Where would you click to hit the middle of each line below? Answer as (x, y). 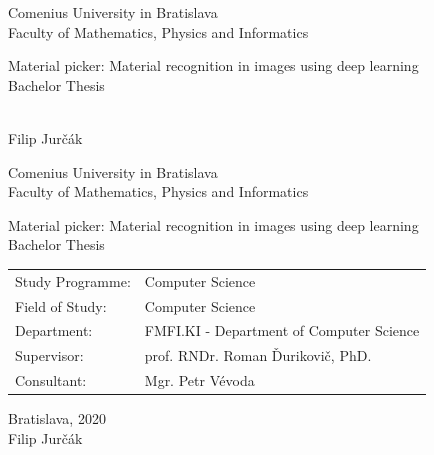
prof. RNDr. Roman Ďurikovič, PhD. (258, 355)
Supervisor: (49, 355)
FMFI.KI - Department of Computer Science (282, 330)
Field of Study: (61, 305)
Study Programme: (73, 280)
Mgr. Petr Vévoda (199, 380)
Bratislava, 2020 (57, 418)
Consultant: (51, 380)
